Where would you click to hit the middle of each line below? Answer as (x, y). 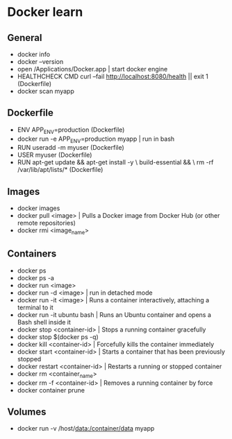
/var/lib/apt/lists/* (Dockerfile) (60, 170)
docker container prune (51, 390)
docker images (39, 208)
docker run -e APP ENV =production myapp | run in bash (96, 139)
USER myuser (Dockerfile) (55, 155)
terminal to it (35, 307)
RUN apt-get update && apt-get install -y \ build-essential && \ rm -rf (115, 162)
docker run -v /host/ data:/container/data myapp (86, 429)
